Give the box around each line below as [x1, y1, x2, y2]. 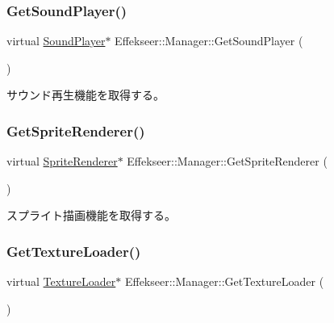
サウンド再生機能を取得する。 [6, 86, 165, 103]
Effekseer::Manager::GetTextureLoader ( [124, 273, 324, 290]
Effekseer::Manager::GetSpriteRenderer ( [127, 153, 328, 170]
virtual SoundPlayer [6, 32, 106, 49]
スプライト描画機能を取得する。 [6, 207, 176, 224]
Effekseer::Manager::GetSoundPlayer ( [115, 32, 303, 49]
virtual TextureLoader [6, 273, 116, 290]
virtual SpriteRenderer [6, 153, 118, 170]
